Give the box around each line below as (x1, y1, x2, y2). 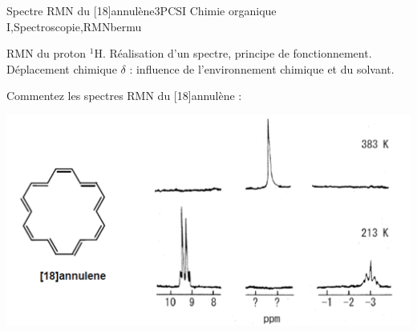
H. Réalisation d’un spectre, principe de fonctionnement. (94, 45, 372, 62)
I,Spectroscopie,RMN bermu (6, 18, 142, 34)
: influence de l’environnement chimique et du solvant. (129, 60, 395, 77)
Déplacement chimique (6, 60, 117, 77)
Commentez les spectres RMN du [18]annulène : (6, 87, 242, 104)
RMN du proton (6, 45, 87, 62)
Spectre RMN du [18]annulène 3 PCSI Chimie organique (6, 2, 277, 18)
